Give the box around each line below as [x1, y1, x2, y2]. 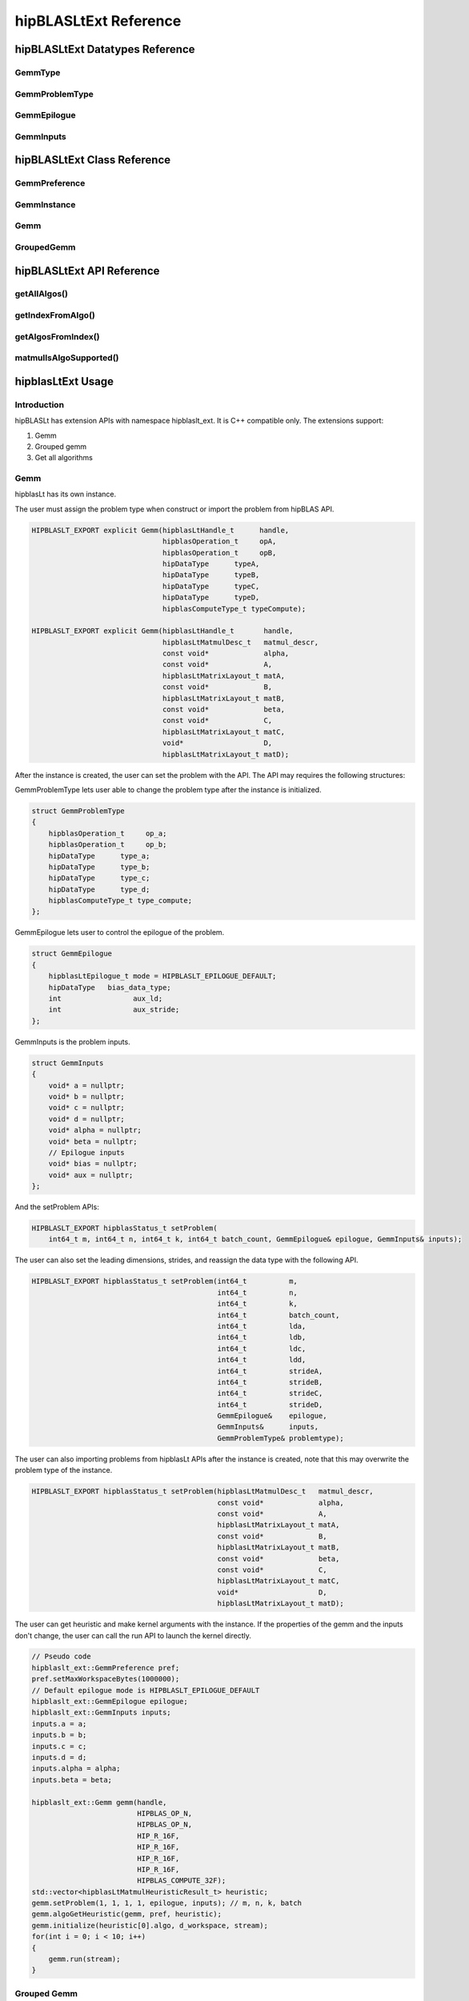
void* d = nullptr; [48, 1114, 126, 1124]
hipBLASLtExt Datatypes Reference [14, 42, 195, 56]
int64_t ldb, [217, 1333, 307, 1342]
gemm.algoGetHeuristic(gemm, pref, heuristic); [31, 1910, 222, 1919]
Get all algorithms [34, 453, 94, 463]
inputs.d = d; [31, 1753, 87, 1762]
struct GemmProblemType [31, 806, 126, 816]
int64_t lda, [217, 1321, 307, 1330]
